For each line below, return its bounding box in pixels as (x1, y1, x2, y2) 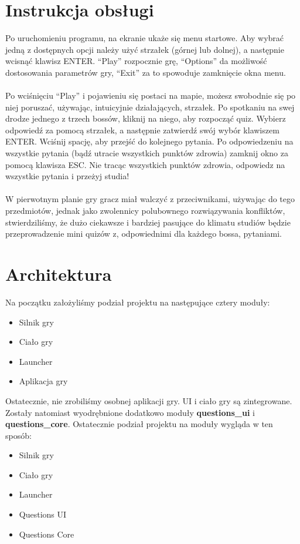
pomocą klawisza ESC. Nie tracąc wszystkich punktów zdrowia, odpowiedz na (5, 158, 285, 170)
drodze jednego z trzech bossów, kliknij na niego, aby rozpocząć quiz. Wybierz (5, 112, 286, 125)
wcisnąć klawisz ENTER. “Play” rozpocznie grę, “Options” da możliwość (5, 55, 267, 67)
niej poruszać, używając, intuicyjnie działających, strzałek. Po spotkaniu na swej (5, 100, 295, 113)
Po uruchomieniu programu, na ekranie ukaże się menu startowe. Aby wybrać (5, 32, 284, 44)
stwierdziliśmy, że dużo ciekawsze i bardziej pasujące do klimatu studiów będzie (5, 216, 291, 228)
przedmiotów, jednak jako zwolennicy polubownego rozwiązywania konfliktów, (5, 204, 285, 217)
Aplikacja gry (19, 375, 68, 387)
